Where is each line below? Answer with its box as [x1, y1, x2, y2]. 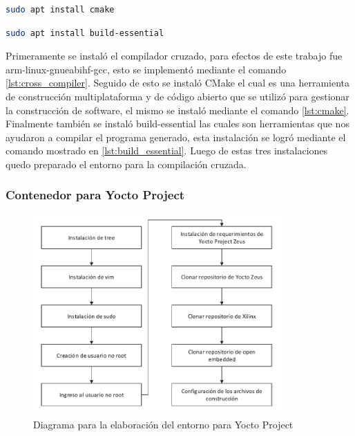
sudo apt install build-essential [6, 28, 164, 38]
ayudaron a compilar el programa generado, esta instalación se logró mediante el [6, 129, 346, 144]
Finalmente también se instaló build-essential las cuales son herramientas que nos [6, 116, 349, 131]
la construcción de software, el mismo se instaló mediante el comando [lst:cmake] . [6, 102, 349, 117]
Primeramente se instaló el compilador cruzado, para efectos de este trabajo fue [6, 48, 343, 63]
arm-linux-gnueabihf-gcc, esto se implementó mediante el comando [6, 62, 287, 76]
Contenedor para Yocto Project [6, 186, 185, 203]
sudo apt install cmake [6, 5, 115, 15]
